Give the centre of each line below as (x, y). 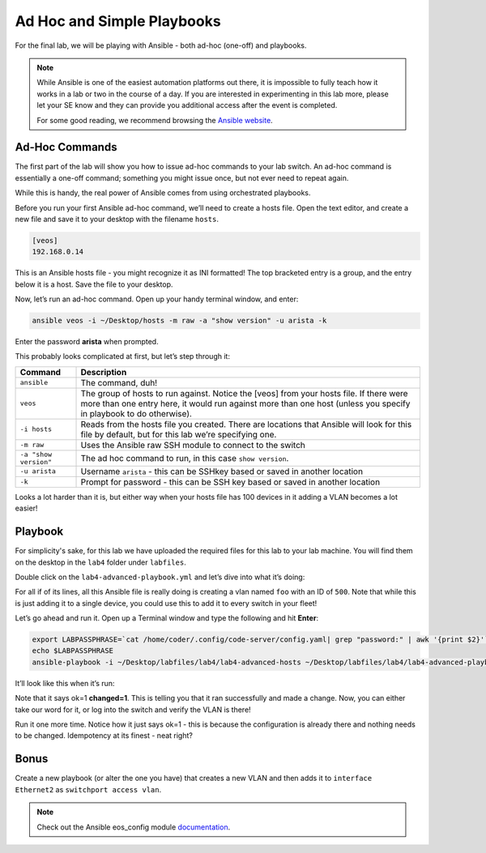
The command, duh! (119, 382)
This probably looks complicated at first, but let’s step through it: (123, 356)
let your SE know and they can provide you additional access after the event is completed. (187, 105)
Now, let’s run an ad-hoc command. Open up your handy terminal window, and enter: (157, 299)
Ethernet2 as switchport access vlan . (88, 789)
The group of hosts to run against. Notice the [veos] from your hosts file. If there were (244, 393)
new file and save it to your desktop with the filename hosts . (117, 219)
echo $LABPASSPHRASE (72, 651)
